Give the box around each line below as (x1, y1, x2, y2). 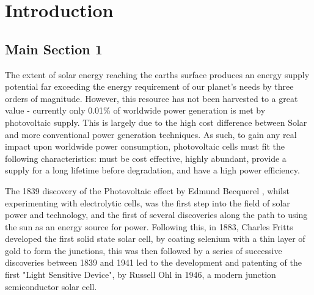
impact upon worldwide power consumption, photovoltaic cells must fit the (5, 140, 285, 153)
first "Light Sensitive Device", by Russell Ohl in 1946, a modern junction (5, 268, 276, 281)
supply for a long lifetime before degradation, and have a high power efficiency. (5, 164, 300, 177)
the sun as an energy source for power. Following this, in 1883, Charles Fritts (5, 220, 293, 233)
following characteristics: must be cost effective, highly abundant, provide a (5, 151, 287, 164)
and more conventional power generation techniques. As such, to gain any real (5, 128, 297, 140)
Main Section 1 (5, 39, 103, 58)
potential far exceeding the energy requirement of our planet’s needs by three (5, 80, 294, 93)
